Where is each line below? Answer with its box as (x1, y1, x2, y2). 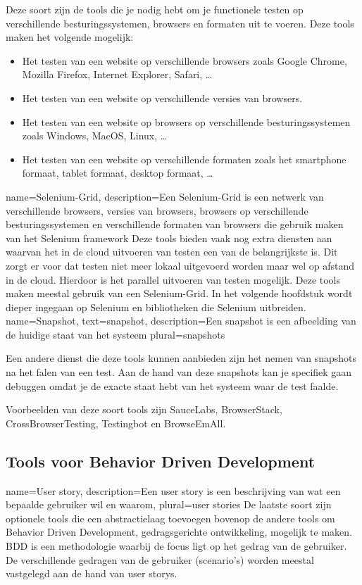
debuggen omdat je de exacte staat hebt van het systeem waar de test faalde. (6, 378, 339, 393)
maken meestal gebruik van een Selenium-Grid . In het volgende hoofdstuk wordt (6, 286, 353, 301)
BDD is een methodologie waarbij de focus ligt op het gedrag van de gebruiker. (6, 539, 347, 553)
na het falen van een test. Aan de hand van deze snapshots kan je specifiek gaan (6, 365, 352, 379)
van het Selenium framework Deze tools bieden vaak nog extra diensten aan (6, 230, 332, 245)
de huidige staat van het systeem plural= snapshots (6, 327, 225, 341)
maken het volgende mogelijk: (6, 30, 134, 44)
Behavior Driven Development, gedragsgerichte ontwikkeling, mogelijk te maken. (6, 524, 352, 539)
